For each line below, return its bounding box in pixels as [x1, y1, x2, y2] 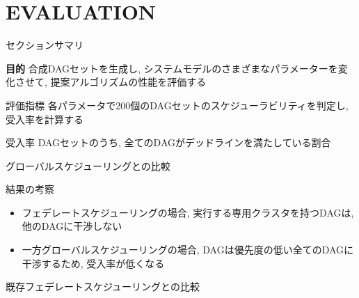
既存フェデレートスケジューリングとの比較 [6, 279, 200, 294]
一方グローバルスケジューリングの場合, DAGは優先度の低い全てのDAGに [22, 242, 354, 257]
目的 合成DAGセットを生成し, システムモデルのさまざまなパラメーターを [6, 61, 338, 75]
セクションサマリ [6, 38, 83, 52]
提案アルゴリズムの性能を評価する [50, 74, 207, 89]
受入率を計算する [6, 111, 83, 126]
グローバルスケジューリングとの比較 [6, 158, 170, 173]
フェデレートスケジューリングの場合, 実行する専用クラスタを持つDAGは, [22, 205, 354, 219]
